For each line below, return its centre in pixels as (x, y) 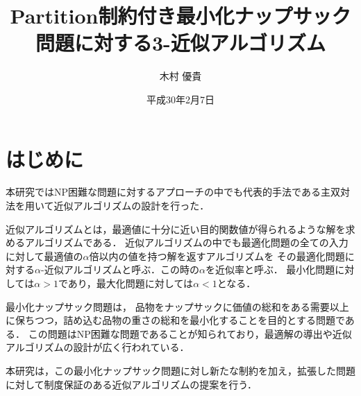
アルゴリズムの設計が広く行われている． (98, 347)
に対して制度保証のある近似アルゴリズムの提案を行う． (132, 384)
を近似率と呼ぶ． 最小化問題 (270, 269)
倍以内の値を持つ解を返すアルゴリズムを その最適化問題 (217, 256)
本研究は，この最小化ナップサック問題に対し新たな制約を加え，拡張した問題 (180, 370)
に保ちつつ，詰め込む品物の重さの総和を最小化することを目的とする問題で (175, 320)
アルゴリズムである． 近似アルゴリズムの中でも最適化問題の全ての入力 (186, 242)
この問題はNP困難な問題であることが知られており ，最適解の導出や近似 (190, 333)
